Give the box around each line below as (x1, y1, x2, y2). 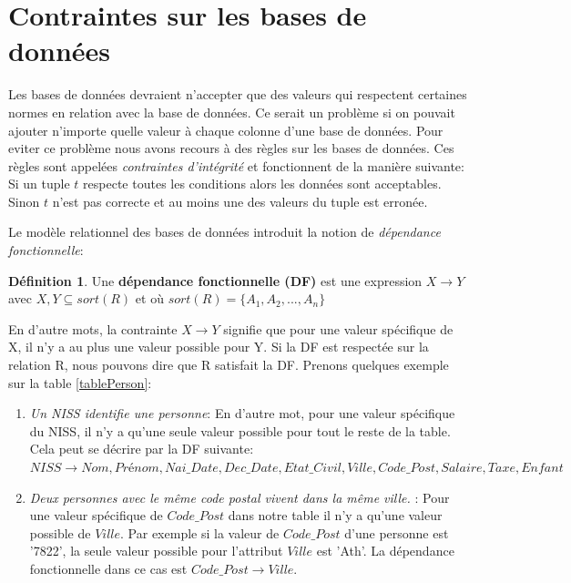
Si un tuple (8, 174, 70, 193)
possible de (29, 523, 91, 542)
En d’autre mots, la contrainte (8, 319, 178, 338)
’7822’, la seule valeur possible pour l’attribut (29, 541, 283, 560)
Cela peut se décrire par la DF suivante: (29, 439, 254, 458)
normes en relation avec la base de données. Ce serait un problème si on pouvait (8, 102, 455, 121)
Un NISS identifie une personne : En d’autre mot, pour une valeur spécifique (29, 404, 455, 423)
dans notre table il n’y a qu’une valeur (228, 506, 443, 525)
